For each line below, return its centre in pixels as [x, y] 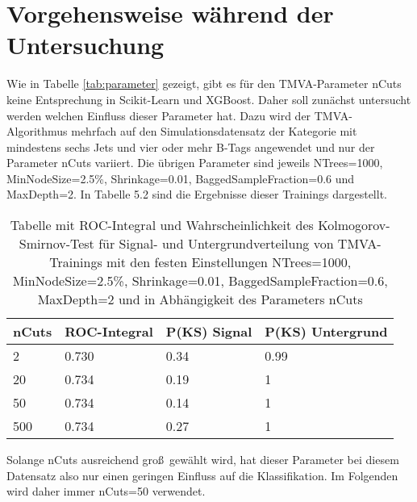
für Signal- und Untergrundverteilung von [216, 244]
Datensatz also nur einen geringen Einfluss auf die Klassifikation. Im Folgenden [202, 475]
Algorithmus [37, 131]
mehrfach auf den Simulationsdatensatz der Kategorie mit [214, 131]
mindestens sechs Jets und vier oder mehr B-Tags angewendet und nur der [191, 146]
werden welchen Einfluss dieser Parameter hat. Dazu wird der [159, 115]
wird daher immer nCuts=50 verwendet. [106, 491]
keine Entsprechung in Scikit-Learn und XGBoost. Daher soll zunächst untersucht [209, 99]
